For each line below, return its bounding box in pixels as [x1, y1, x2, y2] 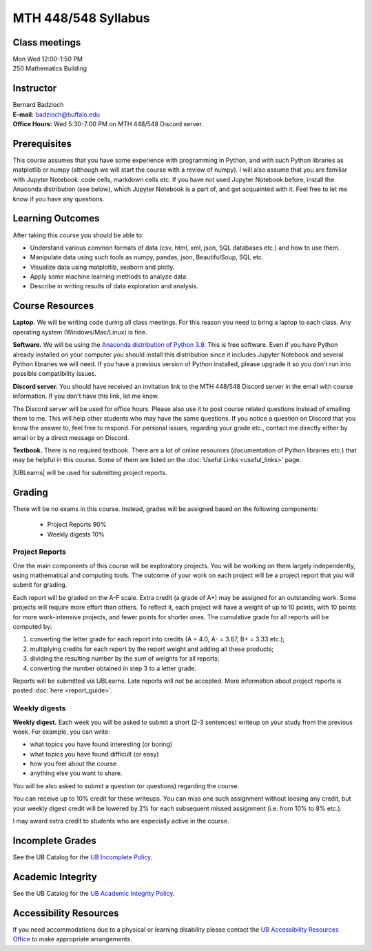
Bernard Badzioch [12, 101, 64, 109]
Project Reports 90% [47, 521, 107, 529]
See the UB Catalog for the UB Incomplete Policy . [12, 852, 153, 861]
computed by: [12, 623, 52, 631]
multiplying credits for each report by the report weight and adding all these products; [30, 645, 274, 653]
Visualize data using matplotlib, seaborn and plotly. [30, 263, 175, 271]
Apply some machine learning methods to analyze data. [30, 272, 189, 281]
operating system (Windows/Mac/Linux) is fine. [12, 328, 147, 336]
